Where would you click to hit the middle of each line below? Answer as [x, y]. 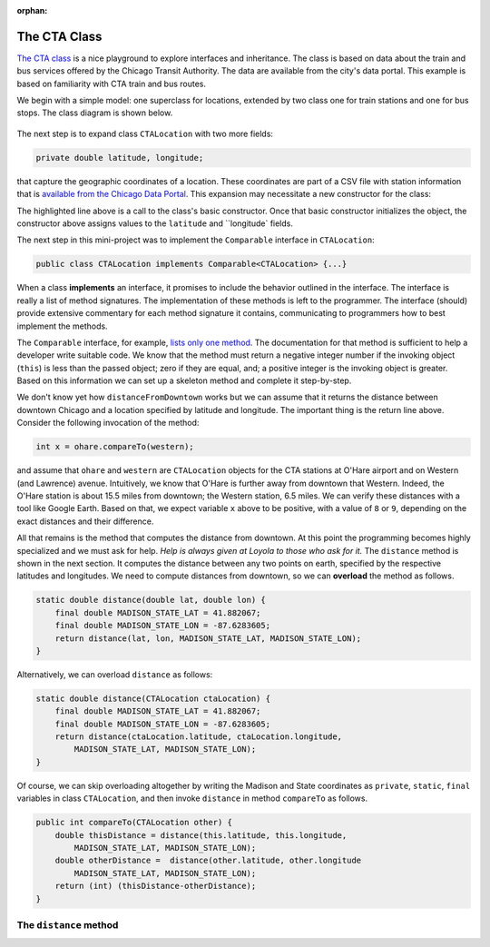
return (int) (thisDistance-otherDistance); [156, 886]
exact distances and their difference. [85, 521]
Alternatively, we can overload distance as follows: [115, 674]
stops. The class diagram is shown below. [95, 113]
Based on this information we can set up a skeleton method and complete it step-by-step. [184, 380]
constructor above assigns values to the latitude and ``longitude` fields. [155, 223]
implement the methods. [62, 326]
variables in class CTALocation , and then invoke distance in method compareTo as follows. [192, 798]
